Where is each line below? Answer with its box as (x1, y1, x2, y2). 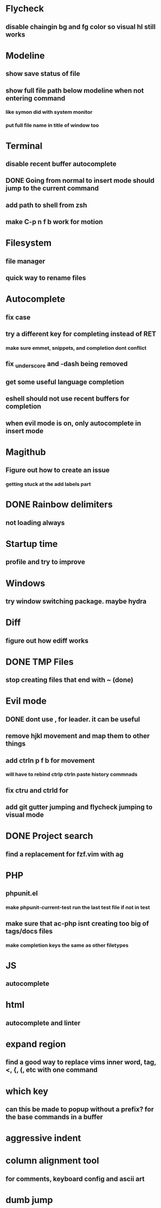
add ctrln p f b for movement (5, 756, 95, 764)
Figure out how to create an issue (5, 466, 110, 475)
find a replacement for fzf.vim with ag (5, 850, 124, 858)
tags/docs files (5, 927, 53, 935)
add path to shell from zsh (5, 201, 88, 209)
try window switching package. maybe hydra (5, 597, 147, 605)
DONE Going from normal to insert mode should (5, 176, 155, 185)
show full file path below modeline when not (5, 86, 144, 95)
